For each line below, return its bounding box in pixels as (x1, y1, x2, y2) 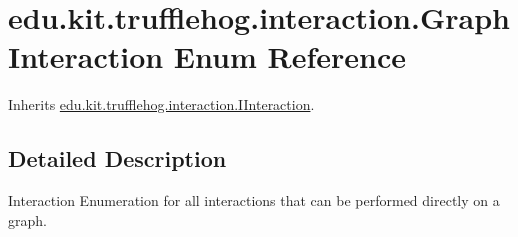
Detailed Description (8, 143, 227, 174)
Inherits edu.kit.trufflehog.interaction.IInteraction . (8, 94, 315, 115)
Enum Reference (173, 36, 406, 77)
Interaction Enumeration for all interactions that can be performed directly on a (8, 190, 500, 211)
